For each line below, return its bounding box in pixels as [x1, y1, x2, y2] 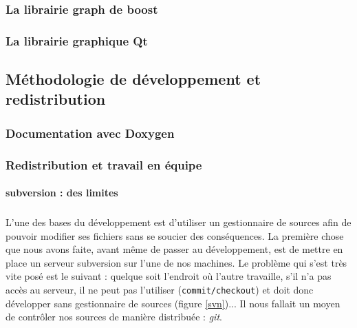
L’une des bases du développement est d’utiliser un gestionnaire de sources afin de [6, 215, 351, 229]
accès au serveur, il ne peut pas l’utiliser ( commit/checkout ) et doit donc [6, 283, 314, 297]
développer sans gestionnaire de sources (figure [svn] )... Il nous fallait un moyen [6, 296, 340, 310]
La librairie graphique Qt [6, 32, 148, 49]
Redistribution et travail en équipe [6, 156, 202, 173]
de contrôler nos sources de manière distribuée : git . [6, 309, 222, 324]
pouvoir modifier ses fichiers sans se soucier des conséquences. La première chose [6, 228, 344, 243]
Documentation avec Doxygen [6, 124, 175, 141]
